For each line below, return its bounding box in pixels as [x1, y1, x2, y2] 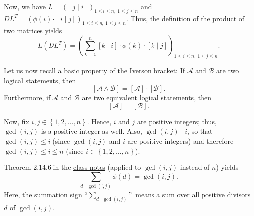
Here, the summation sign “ [4, 189, 88, 200]
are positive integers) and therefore [127, 135, 234, 146]
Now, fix [4, 116, 29, 126]
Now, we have [4, 1, 46, 11]
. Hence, [87, 116, 112, 126]
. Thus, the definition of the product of [126, 13, 245, 23]
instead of [180, 162, 210, 172]
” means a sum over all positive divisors [128, 189, 251, 200]
